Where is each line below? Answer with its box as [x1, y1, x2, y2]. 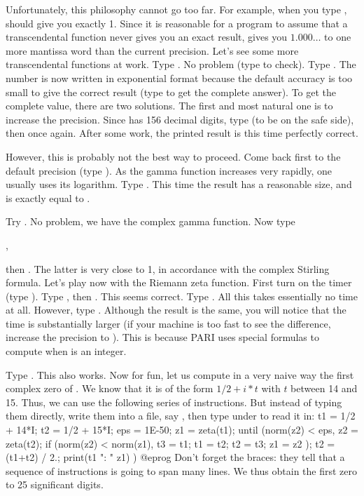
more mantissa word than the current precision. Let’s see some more [6, 43, 299, 58]
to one [324, 29, 351, 44]
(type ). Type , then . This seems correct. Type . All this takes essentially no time [6, 288, 358, 303]
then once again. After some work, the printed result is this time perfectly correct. [6, 126, 358, 140]
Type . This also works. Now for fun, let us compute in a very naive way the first [6, 367, 354, 382]
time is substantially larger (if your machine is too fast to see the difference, [6, 316, 331, 330]
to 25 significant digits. [6, 477, 104, 492]
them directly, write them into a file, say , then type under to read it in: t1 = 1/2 [6, 408, 356, 423]
